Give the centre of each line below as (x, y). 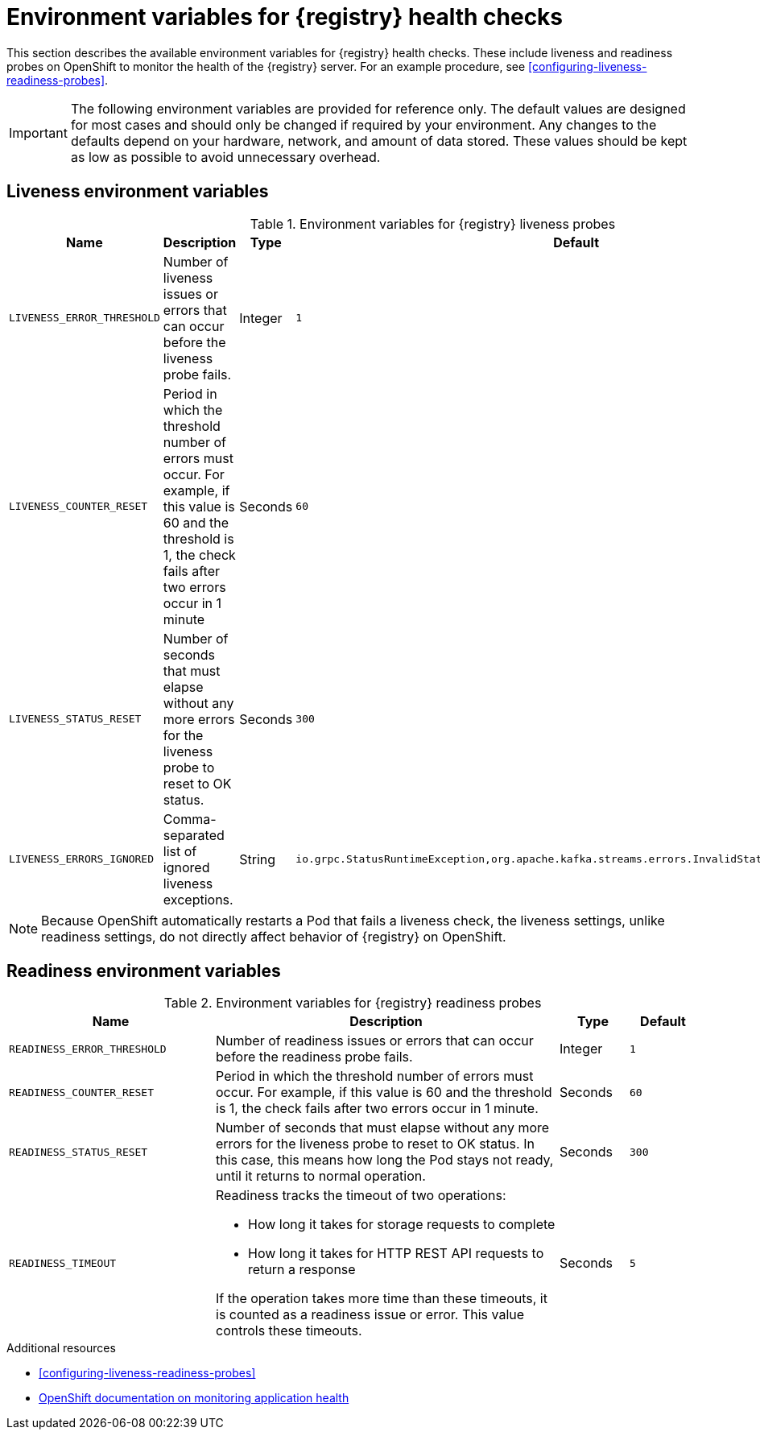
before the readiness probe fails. (314, 1057)
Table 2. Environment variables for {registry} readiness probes (353, 1003)
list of (180, 851)
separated (194, 835)
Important (38, 132)
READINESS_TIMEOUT (63, 1263)
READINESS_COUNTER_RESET (82, 1092)
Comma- (190, 819)
